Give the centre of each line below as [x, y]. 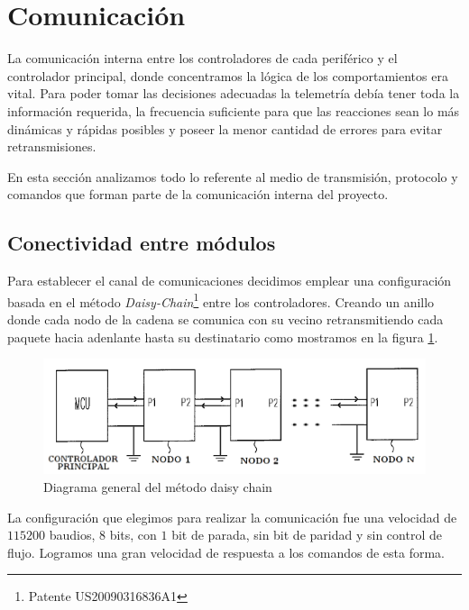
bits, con [133, 535]
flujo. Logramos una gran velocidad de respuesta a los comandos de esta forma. [226, 552]
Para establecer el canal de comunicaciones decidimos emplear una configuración [230, 281]
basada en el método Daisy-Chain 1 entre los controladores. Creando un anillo [221, 300]
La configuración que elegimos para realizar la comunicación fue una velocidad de [232, 517]
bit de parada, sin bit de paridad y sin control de [307, 535]
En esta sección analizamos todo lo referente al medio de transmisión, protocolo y [233, 176]
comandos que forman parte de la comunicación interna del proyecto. [198, 194]
